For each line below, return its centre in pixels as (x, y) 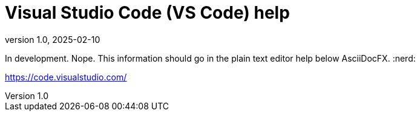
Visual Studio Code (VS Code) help (147, 13)
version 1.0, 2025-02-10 (53, 39)
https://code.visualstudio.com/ (66, 77)
